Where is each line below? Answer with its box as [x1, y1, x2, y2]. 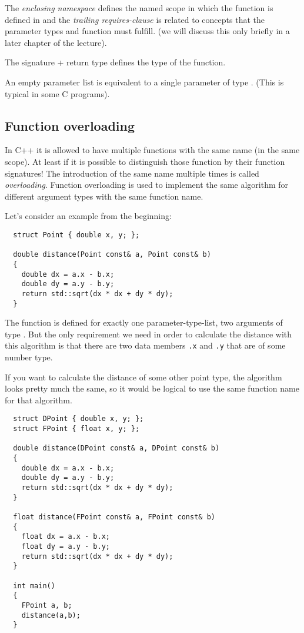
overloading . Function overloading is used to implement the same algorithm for [5, 178, 289, 191]
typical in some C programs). [5, 87, 110, 100]
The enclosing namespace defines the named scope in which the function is [5, 2, 273, 14]
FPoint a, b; [21, 601, 72, 609]
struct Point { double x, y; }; [13, 230, 140, 239]
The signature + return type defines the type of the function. [5, 56, 226, 68]
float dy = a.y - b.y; [21, 542, 110, 551]
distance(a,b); [21, 611, 81, 619]
